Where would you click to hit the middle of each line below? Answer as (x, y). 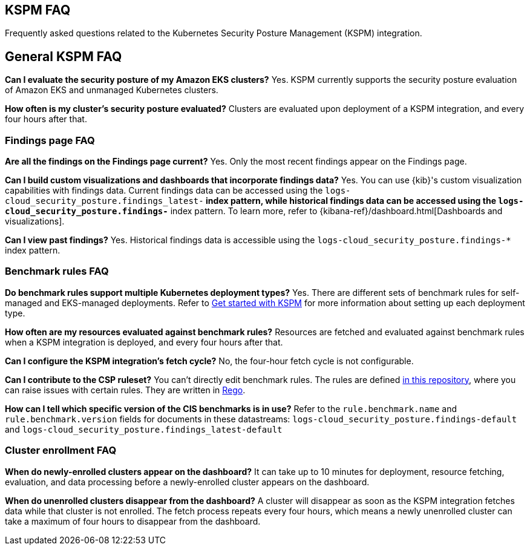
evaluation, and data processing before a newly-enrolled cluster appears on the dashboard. (187, 482)
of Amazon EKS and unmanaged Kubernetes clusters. (112, 90)
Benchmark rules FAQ (57, 271)
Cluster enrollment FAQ (61, 450)
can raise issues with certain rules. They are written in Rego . (125, 390)
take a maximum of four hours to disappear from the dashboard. (133, 521)
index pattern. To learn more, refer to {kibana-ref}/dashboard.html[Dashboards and (336, 211)
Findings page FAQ (50, 140)
